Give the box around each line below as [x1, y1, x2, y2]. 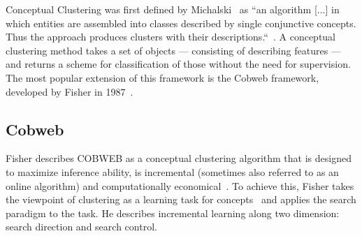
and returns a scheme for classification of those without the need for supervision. [6, 57, 351, 71]
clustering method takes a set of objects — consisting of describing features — [6, 43, 341, 57]
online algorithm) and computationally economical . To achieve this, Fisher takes [6, 178, 354, 193]
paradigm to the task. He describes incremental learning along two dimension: [6, 205, 340, 220]
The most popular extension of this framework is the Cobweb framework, [6, 70, 319, 84]
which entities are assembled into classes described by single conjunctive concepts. [6, 15, 356, 30]
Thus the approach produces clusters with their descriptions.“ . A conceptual [6, 29, 336, 44]
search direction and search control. [6, 219, 157, 234]
